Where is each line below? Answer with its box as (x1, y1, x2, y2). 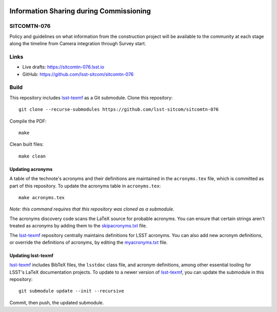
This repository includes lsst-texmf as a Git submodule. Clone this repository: (9, 94, 173, 101)
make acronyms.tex (18, 194, 65, 200)
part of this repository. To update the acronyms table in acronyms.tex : (9, 183, 161, 189)
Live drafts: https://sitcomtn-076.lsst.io (22, 64, 105, 70)
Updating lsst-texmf (9, 252, 54, 259)
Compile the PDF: (9, 118, 47, 124)
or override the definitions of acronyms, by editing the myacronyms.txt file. (9, 239, 168, 245)
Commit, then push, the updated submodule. (9, 299, 104, 305)
